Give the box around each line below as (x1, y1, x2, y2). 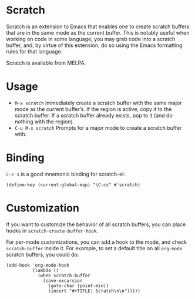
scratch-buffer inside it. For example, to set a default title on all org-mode (6, 244, 183, 251)
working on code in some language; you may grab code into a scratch (6, 35, 176, 42)
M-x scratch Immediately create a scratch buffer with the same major (14, 99, 182, 106)
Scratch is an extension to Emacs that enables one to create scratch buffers (6, 23, 190, 30)
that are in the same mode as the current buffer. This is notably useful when (6, 29, 190, 36)
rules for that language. (6, 48, 63, 55)
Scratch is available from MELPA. (6, 59, 86, 66)
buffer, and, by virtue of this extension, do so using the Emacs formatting (6, 42, 183, 49)
